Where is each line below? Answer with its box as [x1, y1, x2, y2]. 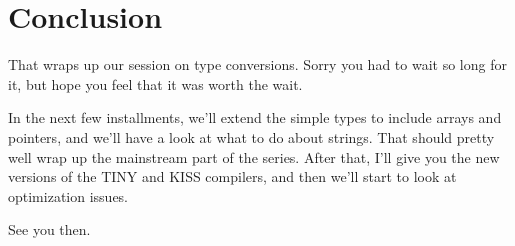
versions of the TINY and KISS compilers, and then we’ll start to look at [8, 166, 457, 187]
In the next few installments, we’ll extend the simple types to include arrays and [8, 107, 502, 128]
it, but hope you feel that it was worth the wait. [8, 73, 303, 94]
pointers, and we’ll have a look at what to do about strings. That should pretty [8, 126, 495, 147]
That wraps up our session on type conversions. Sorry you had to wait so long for [8, 54, 507, 75]
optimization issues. [8, 185, 129, 206]
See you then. [8, 219, 91, 240]
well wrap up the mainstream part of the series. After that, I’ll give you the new [8, 146, 500, 167]
